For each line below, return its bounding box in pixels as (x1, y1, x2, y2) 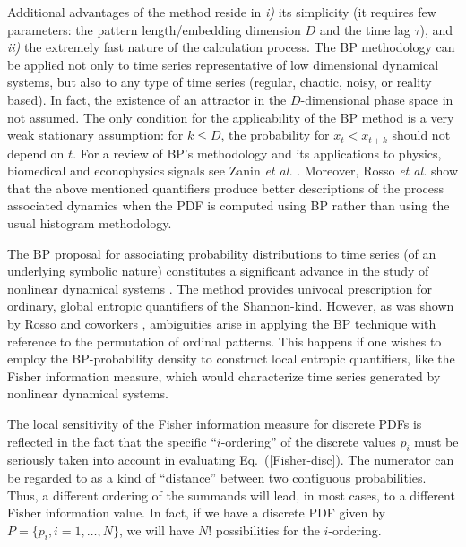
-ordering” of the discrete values (220, 432, 396, 450)
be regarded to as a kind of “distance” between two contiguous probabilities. (7, 467, 427, 486)
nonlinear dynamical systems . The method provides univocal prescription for (7, 278, 432, 297)
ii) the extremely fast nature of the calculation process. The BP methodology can (7, 38, 455, 56)
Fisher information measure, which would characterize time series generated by (7, 366, 441, 385)
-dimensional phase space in (300, 90, 453, 108)
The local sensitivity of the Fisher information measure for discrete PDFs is (7, 414, 422, 432)
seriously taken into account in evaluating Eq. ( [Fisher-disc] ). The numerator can (7, 450, 454, 469)
